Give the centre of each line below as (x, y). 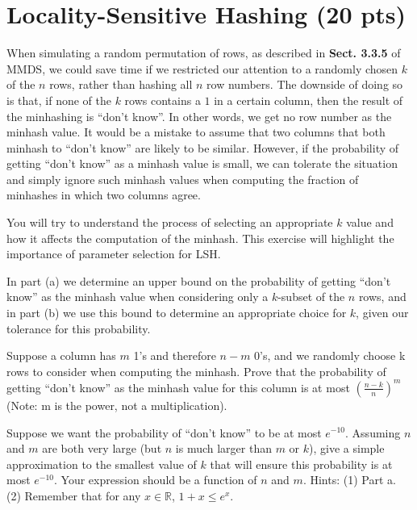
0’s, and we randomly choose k (330, 355)
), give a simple (347, 448)
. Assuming (373, 432)
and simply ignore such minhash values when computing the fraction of (183, 179)
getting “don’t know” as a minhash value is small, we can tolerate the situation (202, 163)
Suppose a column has (61, 355)
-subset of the (311, 297)
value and (370, 222)
